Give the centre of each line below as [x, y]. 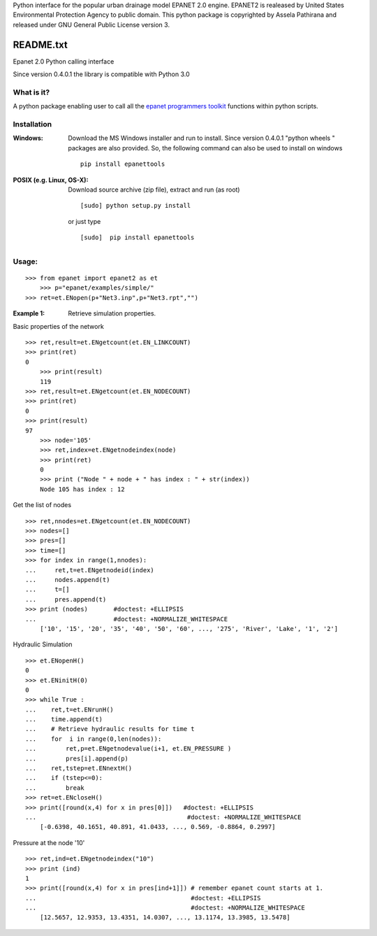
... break [55, 788]
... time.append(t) [64, 719]
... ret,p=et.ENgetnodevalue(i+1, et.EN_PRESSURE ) [128, 749]
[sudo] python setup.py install [136, 206]
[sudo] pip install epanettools [138, 237]
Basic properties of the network [58, 326]
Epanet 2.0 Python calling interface [64, 61]
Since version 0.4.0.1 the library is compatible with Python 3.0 [101, 74]
